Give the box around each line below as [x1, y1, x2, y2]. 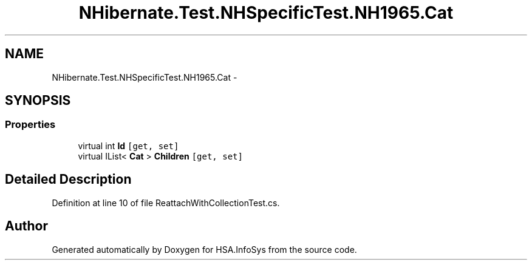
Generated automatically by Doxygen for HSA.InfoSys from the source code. [52, 244, 357, 255]
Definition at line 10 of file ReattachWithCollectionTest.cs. [52, 197, 280, 208]
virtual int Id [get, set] [78, 140, 179, 151]
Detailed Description [5, 172, 132, 187]
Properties [5, 118, 56, 131]
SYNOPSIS [5, 93, 71, 109]
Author [5, 218, 48, 234]
